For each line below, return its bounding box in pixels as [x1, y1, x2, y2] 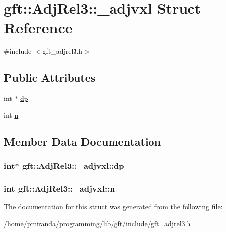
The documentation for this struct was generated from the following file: [4, 201, 223, 212]
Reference [4, 17, 73, 37]
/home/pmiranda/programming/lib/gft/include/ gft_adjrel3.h [4, 218, 191, 228]
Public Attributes [4, 70, 96, 85]
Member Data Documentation [4, 133, 161, 149]
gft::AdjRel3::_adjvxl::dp [22, 160, 124, 171]
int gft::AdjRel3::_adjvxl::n [4, 182, 115, 194]
